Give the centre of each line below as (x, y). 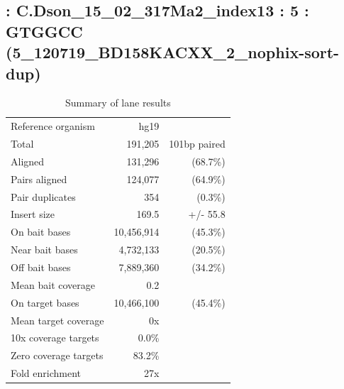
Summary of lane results (118, 103)
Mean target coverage (57, 320)
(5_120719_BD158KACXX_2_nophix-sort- (173, 52)
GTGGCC (44, 31)
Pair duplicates (43, 196)
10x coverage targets (55, 338)
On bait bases (41, 232)
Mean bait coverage (53, 284)
